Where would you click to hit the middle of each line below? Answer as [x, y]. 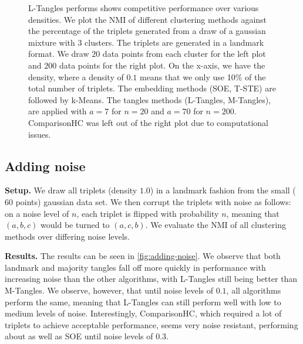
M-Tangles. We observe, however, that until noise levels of [109, 290]
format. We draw [59, 54]
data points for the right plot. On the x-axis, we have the [162, 65]
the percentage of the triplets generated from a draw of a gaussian [147, 31]
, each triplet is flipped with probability [148, 213]
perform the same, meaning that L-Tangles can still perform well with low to [143, 302]
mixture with [52, 42]
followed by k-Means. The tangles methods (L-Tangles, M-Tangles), [150, 99]
